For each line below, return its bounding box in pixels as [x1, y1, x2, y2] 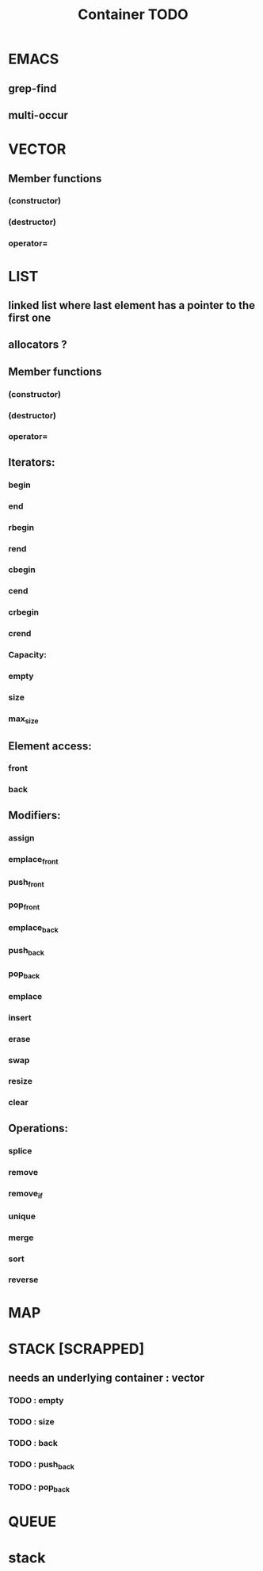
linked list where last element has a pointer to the [8, 299, 256, 312]
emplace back [8, 922, 59, 935]
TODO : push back [8, 1459, 75, 1471]
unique [8, 1211, 36, 1222]
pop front [8, 899, 40, 912]
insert [8, 1012, 32, 1023]
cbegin [8, 564, 36, 575]
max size [8, 713, 39, 726]
